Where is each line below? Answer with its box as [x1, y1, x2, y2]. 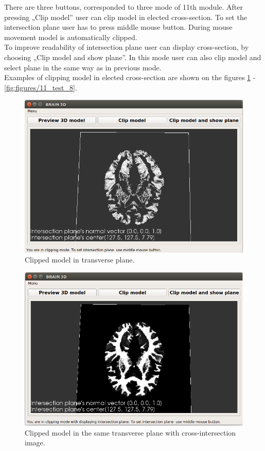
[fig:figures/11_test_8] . [4, 82, 77, 92]
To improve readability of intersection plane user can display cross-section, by [4, 42, 249, 52]
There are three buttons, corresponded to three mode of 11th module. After [4, 2, 243, 12]
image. [25, 437, 45, 448]
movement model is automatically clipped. [4, 31, 137, 42]
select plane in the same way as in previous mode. [4, 62, 162, 72]
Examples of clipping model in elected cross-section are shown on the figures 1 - [4, 72, 256, 83]
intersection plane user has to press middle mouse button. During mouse [4, 22, 233, 32]
